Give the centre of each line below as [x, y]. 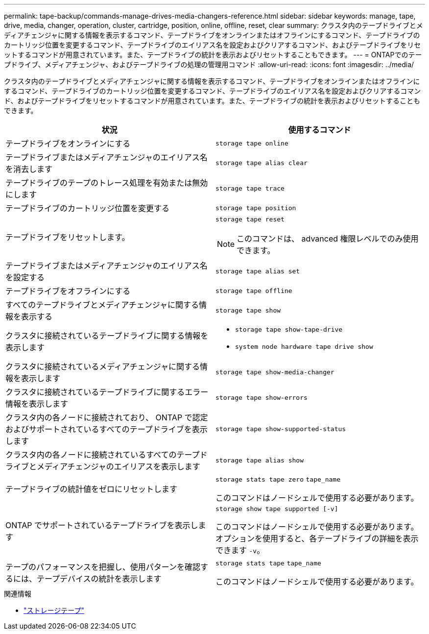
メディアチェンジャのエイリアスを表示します [119, 466]
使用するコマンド [320, 130]
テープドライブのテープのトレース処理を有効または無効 [107, 183]
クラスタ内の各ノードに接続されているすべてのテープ [103, 455]
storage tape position [256, 208]
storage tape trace [250, 188]
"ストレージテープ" [54, 610]
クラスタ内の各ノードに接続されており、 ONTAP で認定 [107, 417]
